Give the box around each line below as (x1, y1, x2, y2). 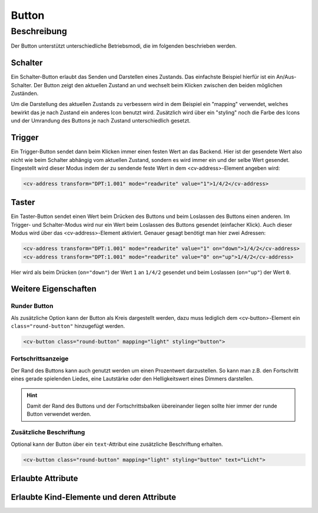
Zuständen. (11, 90, 39, 97)
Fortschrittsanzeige (11, 355, 69, 363)
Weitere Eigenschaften (11, 284, 97, 294)
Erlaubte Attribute (11, 473, 78, 483)
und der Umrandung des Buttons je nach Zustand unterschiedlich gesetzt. (11, 117, 191, 124)
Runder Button (11, 302, 54, 310)
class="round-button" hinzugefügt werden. (11, 323, 125, 330)
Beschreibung (11, 26, 67, 37)
